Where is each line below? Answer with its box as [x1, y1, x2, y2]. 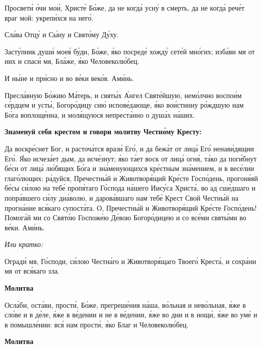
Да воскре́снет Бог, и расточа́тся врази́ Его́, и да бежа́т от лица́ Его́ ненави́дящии [5, 143, 254, 153]
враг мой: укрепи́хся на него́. [5, 12, 94, 23]
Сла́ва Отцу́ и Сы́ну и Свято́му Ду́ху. [5, 29, 119, 40]
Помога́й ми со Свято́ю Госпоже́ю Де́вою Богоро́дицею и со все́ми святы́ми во [5, 212, 246, 223]
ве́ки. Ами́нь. [5, 222, 45, 232]
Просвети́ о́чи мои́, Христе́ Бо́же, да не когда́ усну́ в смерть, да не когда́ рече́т [5, 3, 245, 13]
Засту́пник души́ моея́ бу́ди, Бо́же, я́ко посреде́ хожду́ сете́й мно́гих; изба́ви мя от [5, 46, 255, 56]
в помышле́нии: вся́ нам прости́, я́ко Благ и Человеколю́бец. [5, 319, 188, 329]
